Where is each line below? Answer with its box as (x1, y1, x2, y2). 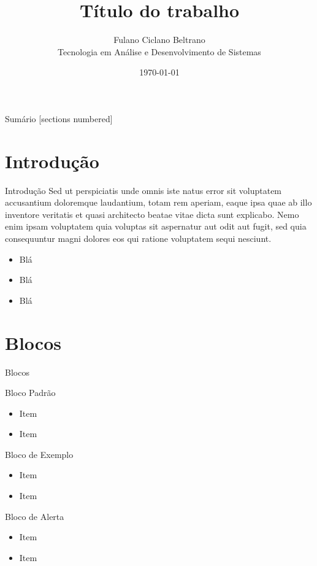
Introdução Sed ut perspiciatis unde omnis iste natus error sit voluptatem (5, 184, 282, 196)
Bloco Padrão (5, 386, 56, 399)
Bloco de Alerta (5, 510, 64, 522)
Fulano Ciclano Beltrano (113, 33, 205, 46)
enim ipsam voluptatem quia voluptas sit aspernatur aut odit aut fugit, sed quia (5, 220, 307, 233)
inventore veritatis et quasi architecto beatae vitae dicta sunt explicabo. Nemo (5, 207, 299, 220)
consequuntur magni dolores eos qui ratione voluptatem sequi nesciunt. (5, 232, 272, 244)
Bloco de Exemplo (5, 448, 74, 460)
